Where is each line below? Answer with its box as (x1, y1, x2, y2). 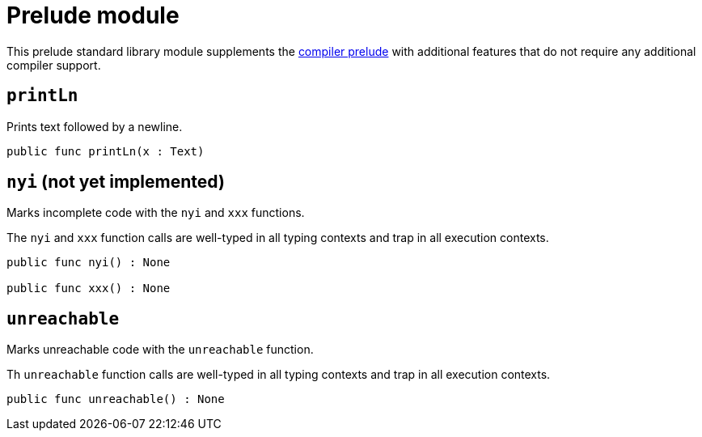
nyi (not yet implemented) (6, 172, 225, 193)
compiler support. (6, 57, 101, 72)
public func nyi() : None (6, 256, 171, 269)
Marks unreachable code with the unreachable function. (6, 342, 314, 357)
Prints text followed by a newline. (6, 119, 183, 134)
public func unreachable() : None (6, 392, 225, 406)
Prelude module (6, 2, 180, 29)
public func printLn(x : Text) (6, 144, 205, 158)
